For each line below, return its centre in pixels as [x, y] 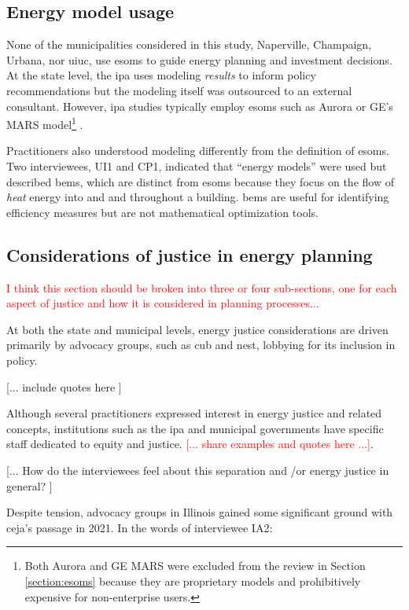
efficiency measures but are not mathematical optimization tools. [162, 212]
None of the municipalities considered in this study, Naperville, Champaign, [189, 44]
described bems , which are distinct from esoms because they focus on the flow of [200, 181]
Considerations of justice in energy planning [190, 254]
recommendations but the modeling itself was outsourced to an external [179, 90]
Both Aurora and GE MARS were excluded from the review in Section [195, 566]
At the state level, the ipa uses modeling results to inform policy [161, 75]
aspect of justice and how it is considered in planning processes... [163, 303]
